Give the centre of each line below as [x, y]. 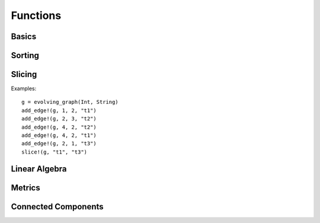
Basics [24, 36]
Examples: [24, 88]
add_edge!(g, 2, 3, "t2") [59, 119]
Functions [36, 15]
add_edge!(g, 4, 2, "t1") [59, 136]
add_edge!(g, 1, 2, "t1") [59, 110]
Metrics [26, 188]
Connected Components [57, 207]
